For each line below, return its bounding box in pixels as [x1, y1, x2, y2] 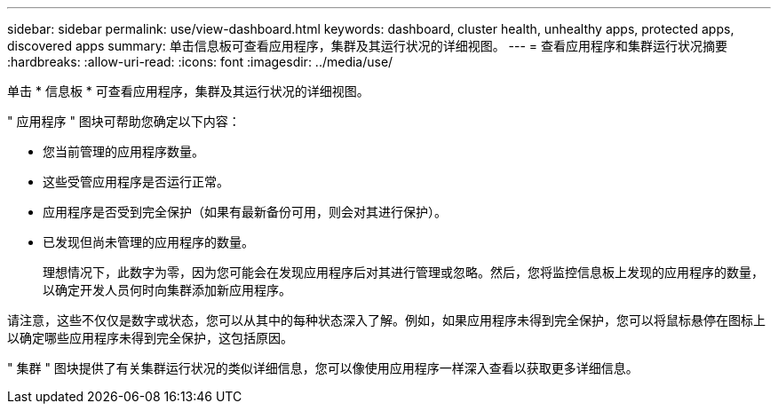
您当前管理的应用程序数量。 [43, 144, 204, 159]
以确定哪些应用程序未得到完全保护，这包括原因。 [7, 330, 293, 345]
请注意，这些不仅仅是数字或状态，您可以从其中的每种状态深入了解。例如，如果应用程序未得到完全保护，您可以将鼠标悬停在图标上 [7, 312, 766, 328]
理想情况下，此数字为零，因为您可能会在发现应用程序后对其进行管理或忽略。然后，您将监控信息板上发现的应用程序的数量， [43, 265, 764, 280]
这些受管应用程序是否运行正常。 [43, 174, 229, 189]
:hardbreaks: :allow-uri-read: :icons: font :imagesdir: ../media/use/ [7, 54, 393, 69]
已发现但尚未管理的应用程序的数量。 [43, 234, 254, 249]
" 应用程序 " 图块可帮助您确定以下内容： [7, 114, 241, 129]
